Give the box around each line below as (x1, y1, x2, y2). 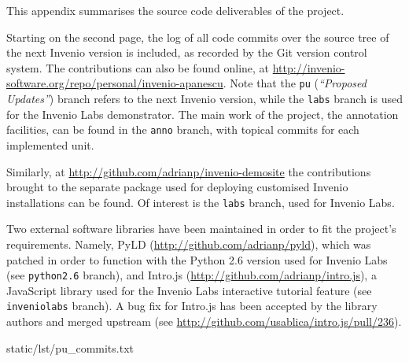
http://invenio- (272, 59, 345, 76)
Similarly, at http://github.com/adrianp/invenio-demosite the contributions (6, 163, 371, 179)
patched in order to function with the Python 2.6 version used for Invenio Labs (6, 251, 388, 268)
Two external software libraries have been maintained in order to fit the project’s (6, 220, 396, 237)
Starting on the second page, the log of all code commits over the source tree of (6, 28, 389, 45)
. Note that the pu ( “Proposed (223, 75, 367, 91)
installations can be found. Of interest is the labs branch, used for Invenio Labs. (6, 194, 395, 210)
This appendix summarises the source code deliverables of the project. (6, 2, 345, 18)
